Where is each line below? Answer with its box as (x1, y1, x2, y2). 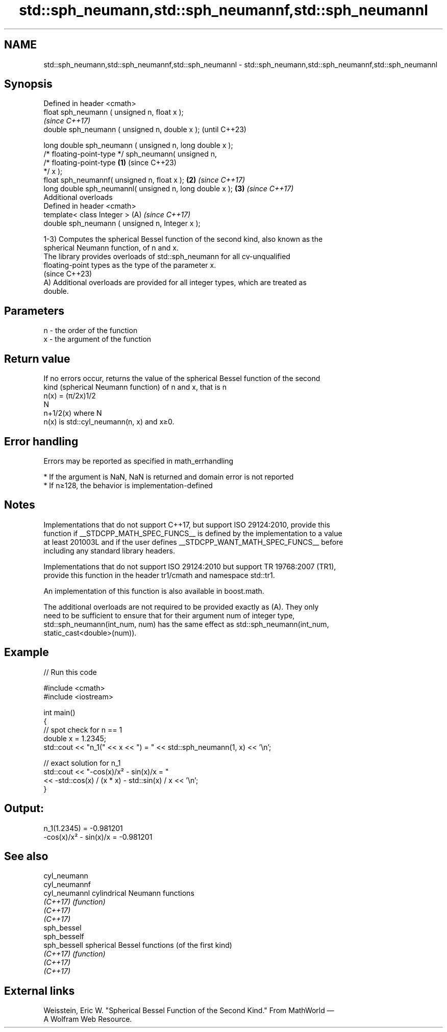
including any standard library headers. (43, 546, 176, 555)
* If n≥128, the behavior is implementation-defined (43, 481, 213, 490)
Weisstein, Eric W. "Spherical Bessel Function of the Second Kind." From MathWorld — (43, 1006, 334, 1015)
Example (4, 646, 49, 659)
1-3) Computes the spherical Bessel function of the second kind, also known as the (43, 235, 323, 244)
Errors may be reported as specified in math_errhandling (43, 456, 234, 465)
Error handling (4, 435, 79, 448)
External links (4, 984, 75, 997)
